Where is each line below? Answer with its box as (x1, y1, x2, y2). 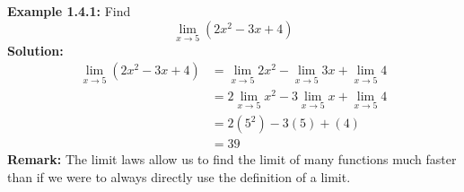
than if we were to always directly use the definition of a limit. (7, 167, 351, 186)
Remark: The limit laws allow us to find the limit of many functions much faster (7, 150, 457, 169)
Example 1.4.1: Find (7, 2, 131, 20)
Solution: (7, 40, 64, 59)
